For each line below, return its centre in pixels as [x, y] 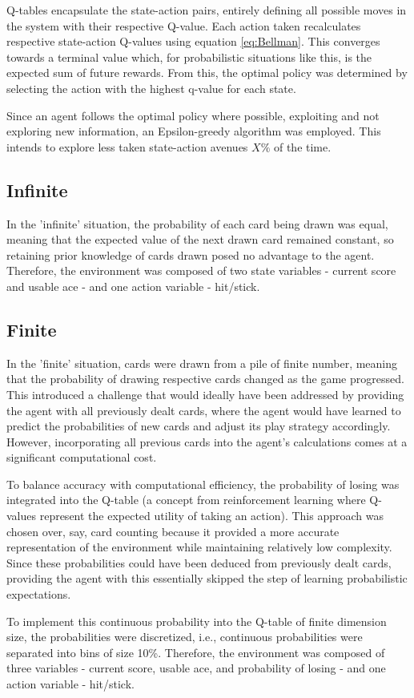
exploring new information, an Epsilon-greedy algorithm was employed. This [194, 131]
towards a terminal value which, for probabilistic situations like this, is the [189, 56]
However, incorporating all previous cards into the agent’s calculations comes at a [207, 441]
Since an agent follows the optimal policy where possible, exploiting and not [193, 115]
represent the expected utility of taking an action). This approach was [211, 516]
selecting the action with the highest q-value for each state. [151, 88]
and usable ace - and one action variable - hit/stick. [133, 286]
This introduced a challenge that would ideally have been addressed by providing [205, 394]
